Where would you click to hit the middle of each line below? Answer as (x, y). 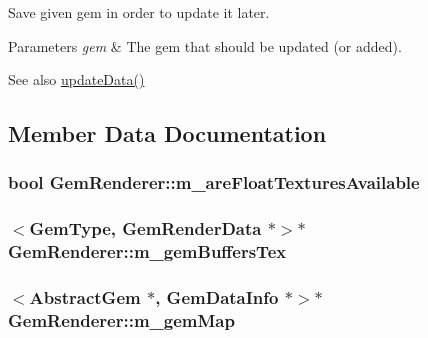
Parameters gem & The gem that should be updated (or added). (205, 45)
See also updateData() (76, 79)
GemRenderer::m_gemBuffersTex (147, 251)
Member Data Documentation (167, 133)
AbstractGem (85, 297)
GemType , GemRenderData (145, 228)
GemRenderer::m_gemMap (121, 320)
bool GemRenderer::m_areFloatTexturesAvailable (214, 182)
